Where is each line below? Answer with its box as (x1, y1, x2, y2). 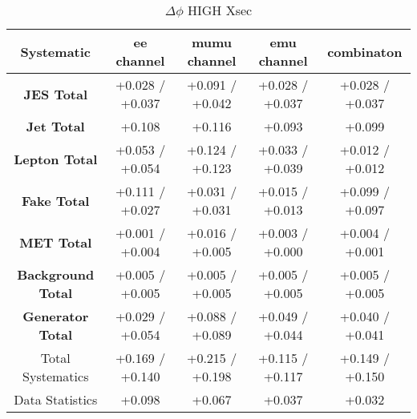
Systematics (22, 367, 89, 385)
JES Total (23, 84, 88, 103)
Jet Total (26, 117, 85, 135)
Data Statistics (14, 390, 98, 409)
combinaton (327, 42, 403, 61)
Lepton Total (14, 149, 98, 168)
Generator (22, 307, 89, 325)
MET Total (19, 232, 92, 252)
